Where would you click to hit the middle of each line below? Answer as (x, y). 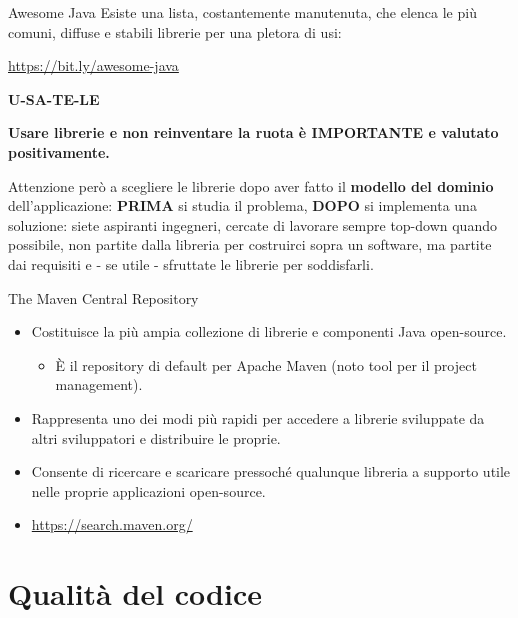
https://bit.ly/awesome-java (93, 65)
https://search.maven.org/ (112, 524)
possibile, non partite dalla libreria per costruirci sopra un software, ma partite (250, 244)
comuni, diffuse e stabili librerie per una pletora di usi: (175, 31)
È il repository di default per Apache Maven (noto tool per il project (266, 364)
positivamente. (59, 151)
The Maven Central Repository (103, 297)
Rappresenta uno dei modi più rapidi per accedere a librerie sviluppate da (258, 417)
